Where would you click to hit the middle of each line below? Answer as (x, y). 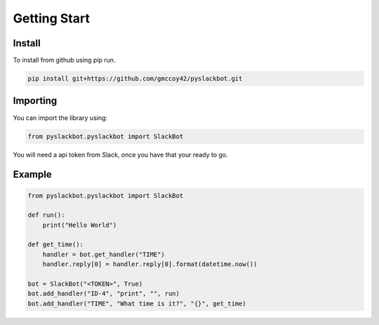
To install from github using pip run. (64, 60)
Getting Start (52, 18)
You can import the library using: (60, 118)
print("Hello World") (80, 225)
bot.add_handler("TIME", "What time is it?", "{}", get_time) (137, 303)
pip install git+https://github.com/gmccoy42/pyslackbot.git (135, 79)
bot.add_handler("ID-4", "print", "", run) (104, 294)
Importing (35, 101)
